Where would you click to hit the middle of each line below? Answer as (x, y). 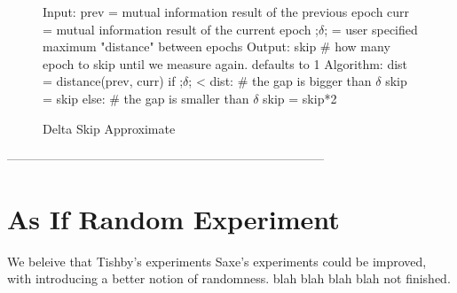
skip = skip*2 (300, 98)
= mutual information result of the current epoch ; (181, 29)
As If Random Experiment (173, 218)
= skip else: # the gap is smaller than (146, 98)
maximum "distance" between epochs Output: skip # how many (217, 46)
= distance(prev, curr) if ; (113, 81)
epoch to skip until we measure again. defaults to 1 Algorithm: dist (225, 63)
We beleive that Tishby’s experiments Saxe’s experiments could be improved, (217, 261)
